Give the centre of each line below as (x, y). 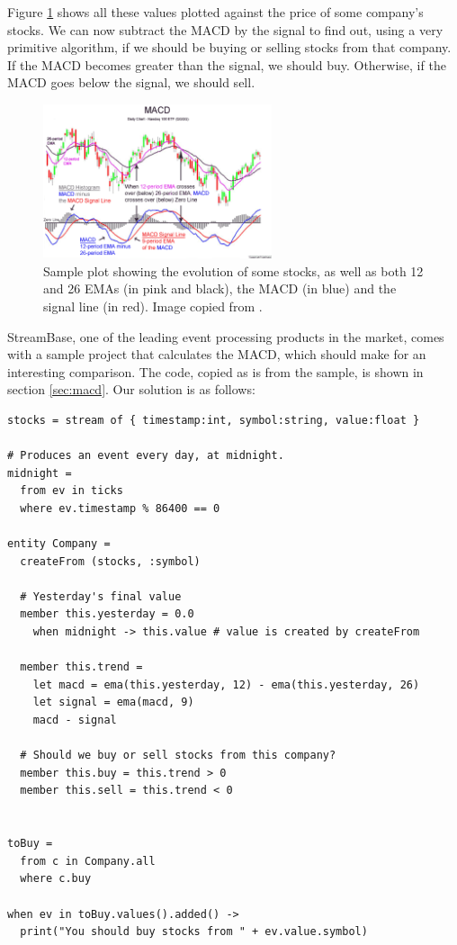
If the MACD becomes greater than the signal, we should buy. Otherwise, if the (227, 64)
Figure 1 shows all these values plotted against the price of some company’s (215, 12)
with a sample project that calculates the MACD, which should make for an (217, 354)
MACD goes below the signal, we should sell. (131, 82)
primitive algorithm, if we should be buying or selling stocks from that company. (229, 47)
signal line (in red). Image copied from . (153, 306)
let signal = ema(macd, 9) (113, 702)
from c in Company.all (88, 861)
